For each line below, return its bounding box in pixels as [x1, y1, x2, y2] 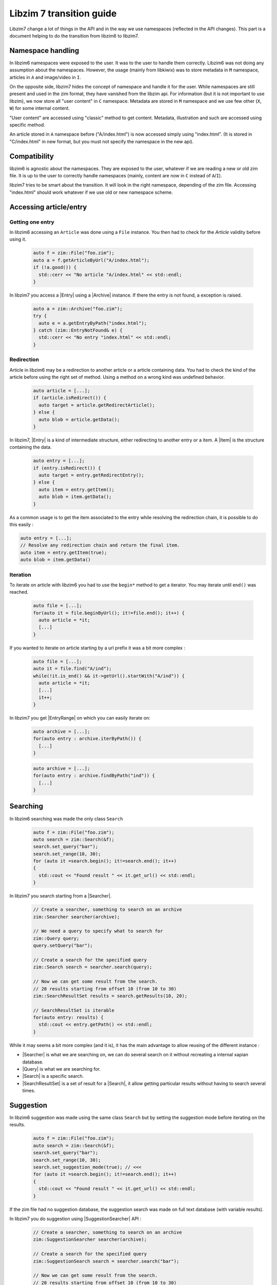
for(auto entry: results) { [33, 1015, 104, 1020]
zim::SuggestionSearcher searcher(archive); [33, 1237, 147, 1242]
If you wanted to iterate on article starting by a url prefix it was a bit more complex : [9, 645, 186, 651]
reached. [9, 589, 29, 595]
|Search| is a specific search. [22, 1073, 84, 1079]
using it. [9, 236, 27, 243]
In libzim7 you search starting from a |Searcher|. [9, 893, 112, 899]
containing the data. [9, 444, 52, 450]
